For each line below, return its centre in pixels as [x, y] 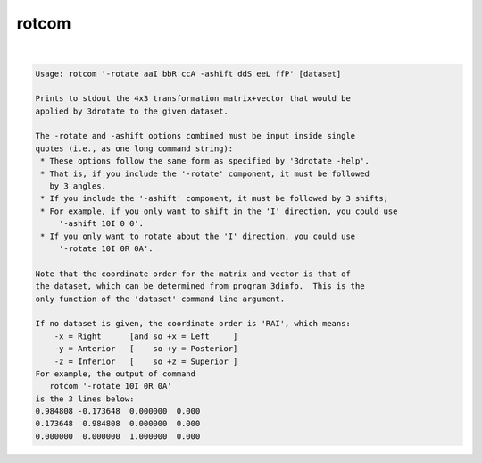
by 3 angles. [78, 186]
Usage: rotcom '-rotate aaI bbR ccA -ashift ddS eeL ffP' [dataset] [188, 73]
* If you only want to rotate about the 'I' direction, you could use [198, 236]
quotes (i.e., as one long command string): [134, 148]
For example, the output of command [116, 374]
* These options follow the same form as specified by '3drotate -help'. [205, 161]
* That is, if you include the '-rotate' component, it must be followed [205, 173]
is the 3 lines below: [85, 399]
